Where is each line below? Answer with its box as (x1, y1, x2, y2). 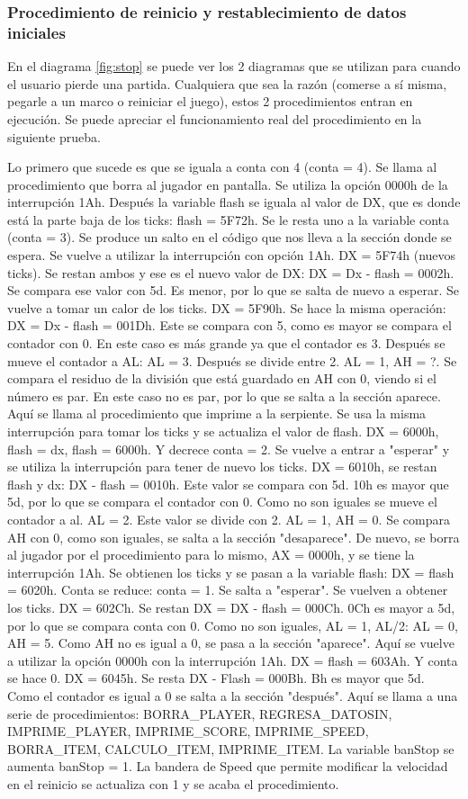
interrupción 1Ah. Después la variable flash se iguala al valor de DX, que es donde (7, 193, 461, 211)
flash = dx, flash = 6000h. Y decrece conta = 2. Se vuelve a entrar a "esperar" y (7, 439, 450, 458)
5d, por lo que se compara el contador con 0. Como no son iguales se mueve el (7, 492, 437, 511)
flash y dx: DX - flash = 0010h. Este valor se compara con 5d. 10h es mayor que (7, 474, 449, 493)
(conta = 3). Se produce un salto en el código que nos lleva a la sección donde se (7, 228, 452, 247)
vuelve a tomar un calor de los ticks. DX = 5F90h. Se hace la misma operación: (7, 298, 446, 317)
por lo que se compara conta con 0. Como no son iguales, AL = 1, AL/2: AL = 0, (7, 615, 458, 634)
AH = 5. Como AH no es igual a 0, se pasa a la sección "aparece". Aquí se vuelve (7, 633, 454, 652)
